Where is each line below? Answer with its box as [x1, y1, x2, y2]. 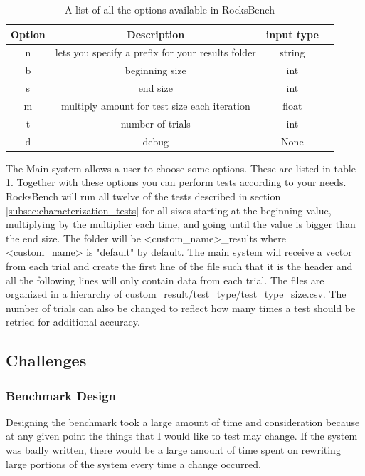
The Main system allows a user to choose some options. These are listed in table [6, 160, 356, 175]
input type [265, 26, 319, 41]
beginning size [125, 63, 186, 78]
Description [127, 26, 185, 41]
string [280, 45, 305, 60]
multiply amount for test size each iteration [60, 98, 250, 113]
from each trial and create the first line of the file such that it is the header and [6, 258, 353, 273]
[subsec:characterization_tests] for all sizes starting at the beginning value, [6, 202, 332, 217]
